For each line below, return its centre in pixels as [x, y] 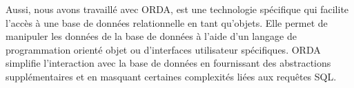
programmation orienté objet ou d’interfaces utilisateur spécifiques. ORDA [163, 49]
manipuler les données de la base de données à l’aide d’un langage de [151, 36]
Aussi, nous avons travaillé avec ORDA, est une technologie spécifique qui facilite [177, 9]
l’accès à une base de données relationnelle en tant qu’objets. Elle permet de [167, 22]
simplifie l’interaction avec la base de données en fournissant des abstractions [168, 63]
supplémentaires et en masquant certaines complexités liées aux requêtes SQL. [171, 76]
